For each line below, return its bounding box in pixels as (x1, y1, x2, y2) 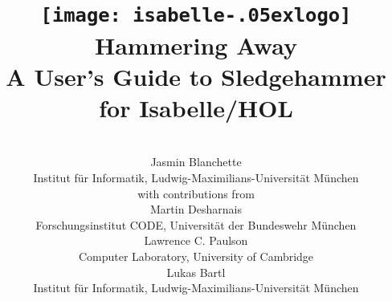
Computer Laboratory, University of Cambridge (78, 247, 314, 264)
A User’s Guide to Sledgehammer (6, 59, 386, 92)
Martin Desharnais (149, 201, 242, 218)
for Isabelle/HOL (99, 91, 293, 124)
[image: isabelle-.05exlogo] (40, 4, 352, 27)
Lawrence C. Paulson (144, 232, 248, 249)
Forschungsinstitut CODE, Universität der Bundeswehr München (35, 216, 357, 233)
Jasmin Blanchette (150, 153, 242, 170)
